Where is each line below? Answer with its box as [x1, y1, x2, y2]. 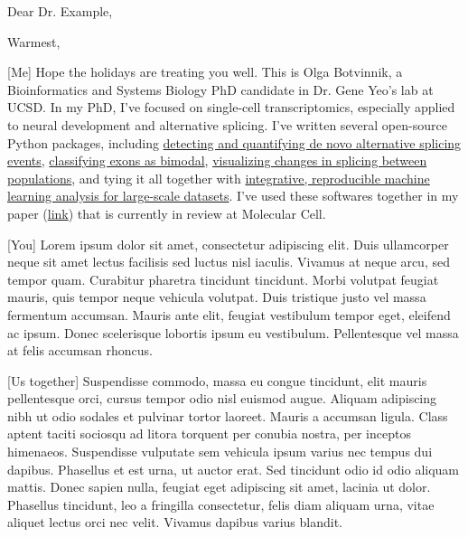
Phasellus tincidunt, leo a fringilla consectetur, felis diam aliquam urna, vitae [7, 495, 435, 513]
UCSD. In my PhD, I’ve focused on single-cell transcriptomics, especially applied [7, 98, 455, 117]
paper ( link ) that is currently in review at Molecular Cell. [7, 203, 326, 222]
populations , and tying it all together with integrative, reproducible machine [7, 168, 430, 187]
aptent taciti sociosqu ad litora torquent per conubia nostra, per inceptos [7, 424, 411, 443]
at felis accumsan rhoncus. [7, 341, 153, 360]
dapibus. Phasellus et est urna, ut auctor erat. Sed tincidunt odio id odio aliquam [7, 459, 460, 478]
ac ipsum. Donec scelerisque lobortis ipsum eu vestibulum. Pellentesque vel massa [7, 323, 459, 342]
